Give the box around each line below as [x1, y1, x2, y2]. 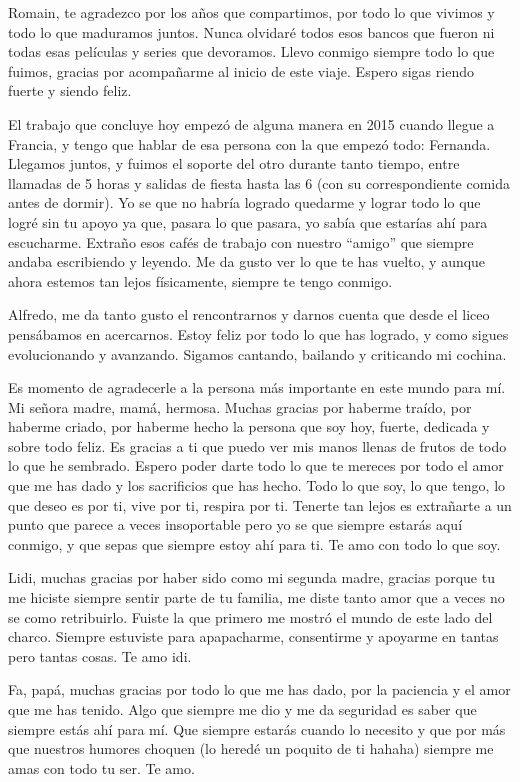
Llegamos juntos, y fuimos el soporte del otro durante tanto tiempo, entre [8, 153, 460, 174]
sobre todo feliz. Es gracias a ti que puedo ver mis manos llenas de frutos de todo [8, 435, 507, 456]
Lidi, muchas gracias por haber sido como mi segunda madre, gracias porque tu [8, 567, 495, 588]
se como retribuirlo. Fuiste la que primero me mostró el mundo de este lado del [8, 606, 493, 627]
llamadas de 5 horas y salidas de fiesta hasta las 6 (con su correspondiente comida [8, 172, 511, 193]
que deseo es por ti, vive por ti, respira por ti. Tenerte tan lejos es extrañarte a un [8, 494, 512, 515]
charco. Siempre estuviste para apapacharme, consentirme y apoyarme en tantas [8, 626, 499, 647]
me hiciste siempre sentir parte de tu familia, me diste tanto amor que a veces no [8, 587, 505, 608]
